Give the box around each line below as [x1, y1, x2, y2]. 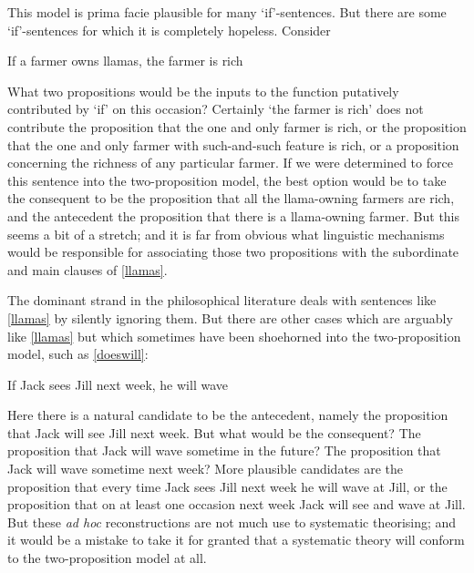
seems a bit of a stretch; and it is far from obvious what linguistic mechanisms [7, 224, 445, 243]
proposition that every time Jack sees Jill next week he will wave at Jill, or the [7, 476, 448, 496]
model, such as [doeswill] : [7, 344, 149, 363]
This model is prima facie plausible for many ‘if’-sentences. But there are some [7, 3, 447, 21]
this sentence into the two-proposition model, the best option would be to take [7, 170, 447, 189]
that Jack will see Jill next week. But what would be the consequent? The [7, 423, 421, 442]
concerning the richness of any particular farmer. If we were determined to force [7, 153, 453, 172]
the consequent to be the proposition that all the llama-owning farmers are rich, [7, 189, 455, 208]
